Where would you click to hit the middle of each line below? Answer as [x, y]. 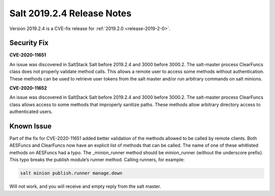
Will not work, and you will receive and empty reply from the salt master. [85, 186]
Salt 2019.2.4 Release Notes [71, 13]
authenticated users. [31, 111]
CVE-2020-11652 [28, 88]
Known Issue [31, 126]
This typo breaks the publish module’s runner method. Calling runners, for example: [97, 160]
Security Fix [29, 43]
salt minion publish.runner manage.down [71, 173]
